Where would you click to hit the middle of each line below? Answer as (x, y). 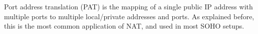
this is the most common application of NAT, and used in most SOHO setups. (124, 26)
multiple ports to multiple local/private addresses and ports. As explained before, (129, 16)
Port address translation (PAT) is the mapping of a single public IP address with (128, 6)
